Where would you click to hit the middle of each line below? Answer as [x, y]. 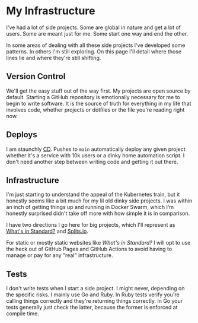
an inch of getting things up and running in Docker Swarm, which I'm [90, 207]
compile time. [23, 313]
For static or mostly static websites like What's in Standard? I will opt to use [98, 243]
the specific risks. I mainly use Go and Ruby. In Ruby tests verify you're [93, 294]
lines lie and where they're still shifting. [54, 58]
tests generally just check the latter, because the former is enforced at [92, 308]
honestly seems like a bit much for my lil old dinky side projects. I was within [99, 201]
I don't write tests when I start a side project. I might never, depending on [95, 289]
